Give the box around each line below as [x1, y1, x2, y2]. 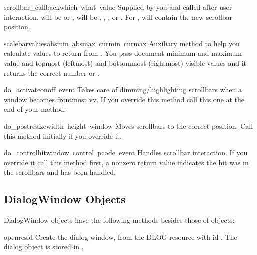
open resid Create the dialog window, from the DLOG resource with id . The [4, 231, 237, 242]
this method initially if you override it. [4, 130, 122, 141]
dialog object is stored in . [4, 241, 84, 252]
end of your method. [4, 104, 66, 114]
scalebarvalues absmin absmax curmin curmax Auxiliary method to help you [4, 38, 240, 48]
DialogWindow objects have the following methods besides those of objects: [4, 215, 235, 225]
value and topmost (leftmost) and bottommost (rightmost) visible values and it [4, 57, 247, 68]
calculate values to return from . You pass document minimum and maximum [4, 48, 242, 58]
